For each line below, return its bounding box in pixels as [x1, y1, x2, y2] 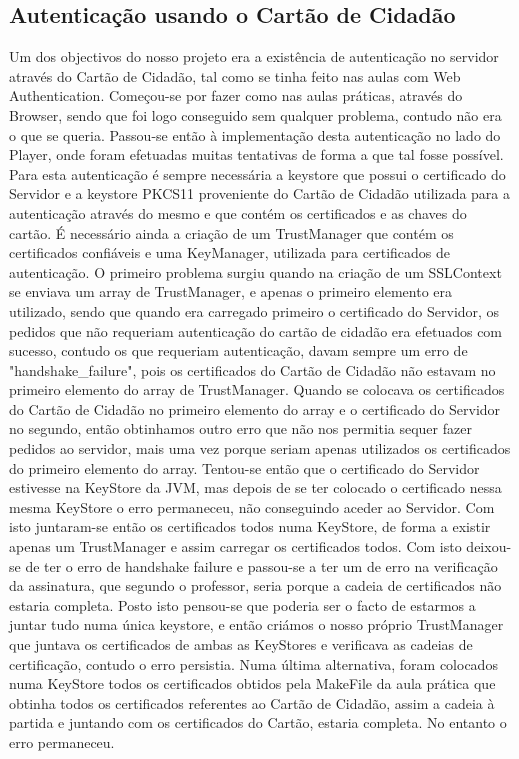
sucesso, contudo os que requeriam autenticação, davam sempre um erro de [9, 340, 468, 361]
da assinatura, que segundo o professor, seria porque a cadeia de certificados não [9, 575, 502, 596]
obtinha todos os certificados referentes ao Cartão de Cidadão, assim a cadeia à [9, 692, 495, 713]
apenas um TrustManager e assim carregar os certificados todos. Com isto [9, 536, 462, 557]
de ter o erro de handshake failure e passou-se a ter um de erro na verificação [25, 555, 498, 576]
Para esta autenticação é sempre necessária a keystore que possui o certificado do [9, 163, 506, 184]
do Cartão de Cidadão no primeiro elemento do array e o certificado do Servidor [9, 398, 501, 419]
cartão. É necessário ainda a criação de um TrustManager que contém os [9, 222, 454, 243]
